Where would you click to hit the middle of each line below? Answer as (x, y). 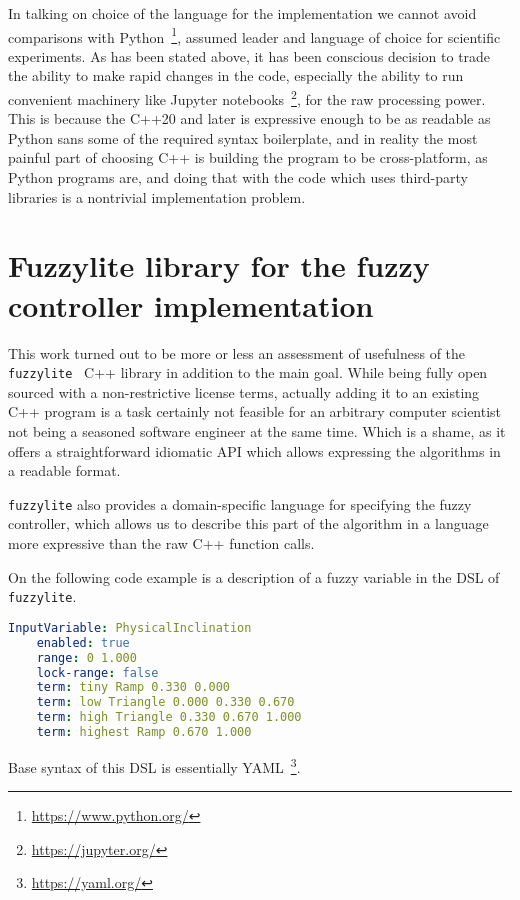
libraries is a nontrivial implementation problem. (157, 196)
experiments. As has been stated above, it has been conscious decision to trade (249, 55)
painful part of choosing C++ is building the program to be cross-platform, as (248, 157)
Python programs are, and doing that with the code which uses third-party (238, 177)
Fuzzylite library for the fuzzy (219, 265)
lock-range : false (97, 672)
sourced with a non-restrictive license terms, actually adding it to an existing (244, 391)
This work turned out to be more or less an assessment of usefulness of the (237, 352)
